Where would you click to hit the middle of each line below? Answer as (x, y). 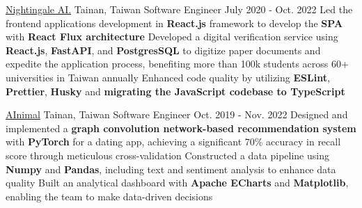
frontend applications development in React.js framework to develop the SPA (174, 23)
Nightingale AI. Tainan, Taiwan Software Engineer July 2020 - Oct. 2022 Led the (179, 9)
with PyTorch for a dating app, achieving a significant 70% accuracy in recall (173, 142)
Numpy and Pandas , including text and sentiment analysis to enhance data (171, 169)
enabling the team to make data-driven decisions (109, 196)
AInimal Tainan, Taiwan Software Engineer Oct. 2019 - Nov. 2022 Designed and (177, 114)
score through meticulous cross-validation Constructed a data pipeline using (167, 155)
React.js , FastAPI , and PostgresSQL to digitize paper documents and (163, 50)
